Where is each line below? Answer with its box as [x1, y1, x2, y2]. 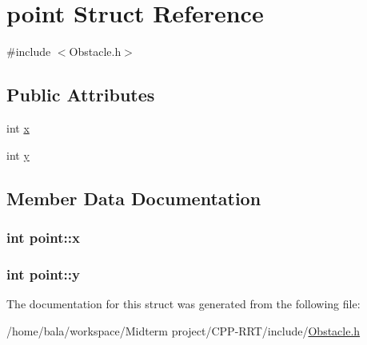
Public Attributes [6, 82, 155, 107]
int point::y [6, 264, 80, 284]
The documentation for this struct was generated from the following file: [6, 295, 361, 311]
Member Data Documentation [6, 185, 261, 210]
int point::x [6, 227, 80, 247]
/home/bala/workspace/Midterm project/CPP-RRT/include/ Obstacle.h [6, 322, 361, 339]
